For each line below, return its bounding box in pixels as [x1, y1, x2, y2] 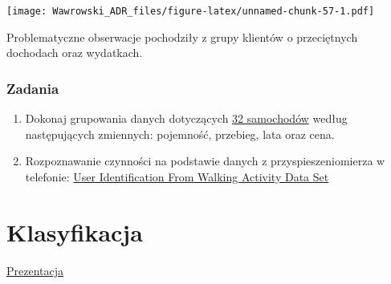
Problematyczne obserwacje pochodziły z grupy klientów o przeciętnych [6, 28, 358, 45]
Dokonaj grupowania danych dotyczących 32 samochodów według [25, 110, 348, 127]
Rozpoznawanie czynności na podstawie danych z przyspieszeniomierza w [25, 152, 385, 169]
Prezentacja [6, 262, 64, 278]
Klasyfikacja [6, 215, 143, 248]
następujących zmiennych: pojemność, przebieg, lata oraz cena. [25, 125, 335, 142]
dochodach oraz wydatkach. [6, 44, 143, 61]
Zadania [6, 78, 59, 98]
